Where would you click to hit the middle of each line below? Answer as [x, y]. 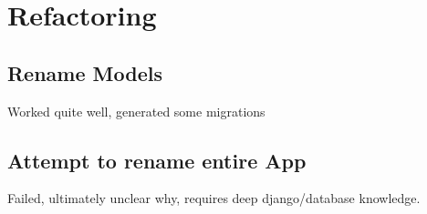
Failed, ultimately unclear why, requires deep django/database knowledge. [214, 198]
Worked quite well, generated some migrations [136, 111]
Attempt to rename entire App [157, 160]
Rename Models [85, 72]
